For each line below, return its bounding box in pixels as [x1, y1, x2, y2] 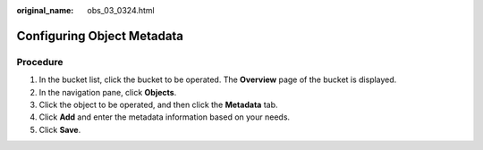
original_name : [16, 5, 74, 15]
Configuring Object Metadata [16, 28, 183, 44]
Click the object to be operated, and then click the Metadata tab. [38, 99, 278, 110]
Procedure [16, 55, 64, 68]
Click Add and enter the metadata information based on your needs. [38, 112, 291, 122]
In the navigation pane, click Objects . [38, 87, 177, 97]
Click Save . [38, 124, 81, 135]
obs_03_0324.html [87, 5, 156, 15]
